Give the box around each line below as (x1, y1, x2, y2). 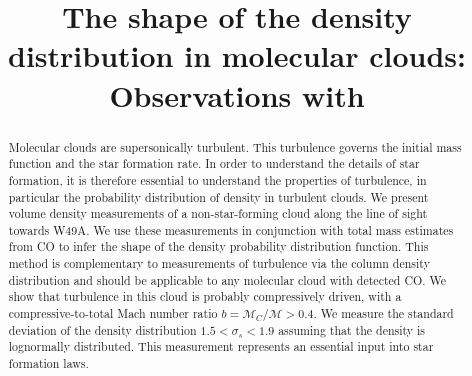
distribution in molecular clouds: (8, 35, 466, 76)
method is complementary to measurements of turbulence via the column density (8, 255, 430, 272)
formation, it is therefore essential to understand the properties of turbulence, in (8, 171, 427, 188)
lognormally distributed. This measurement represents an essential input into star (8, 338, 434, 355)
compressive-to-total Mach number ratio (8, 305, 218, 322)
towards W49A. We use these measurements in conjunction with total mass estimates (8, 221, 454, 238)
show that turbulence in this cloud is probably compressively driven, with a (8, 288, 402, 305)
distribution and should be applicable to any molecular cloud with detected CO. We (8, 271, 447, 288)
